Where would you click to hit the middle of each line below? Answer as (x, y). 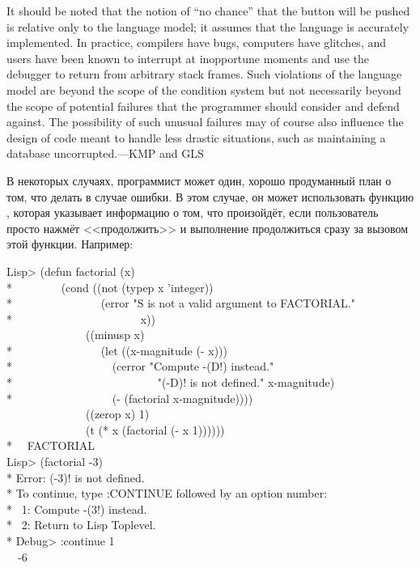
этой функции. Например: (70, 244)
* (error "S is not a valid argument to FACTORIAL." (181, 303)
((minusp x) (115, 335)
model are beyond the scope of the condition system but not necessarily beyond (204, 89)
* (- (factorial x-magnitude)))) (130, 398)
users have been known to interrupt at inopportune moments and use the (188, 58)
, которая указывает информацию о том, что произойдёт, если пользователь (193, 212)
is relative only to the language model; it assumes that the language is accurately (208, 26)
